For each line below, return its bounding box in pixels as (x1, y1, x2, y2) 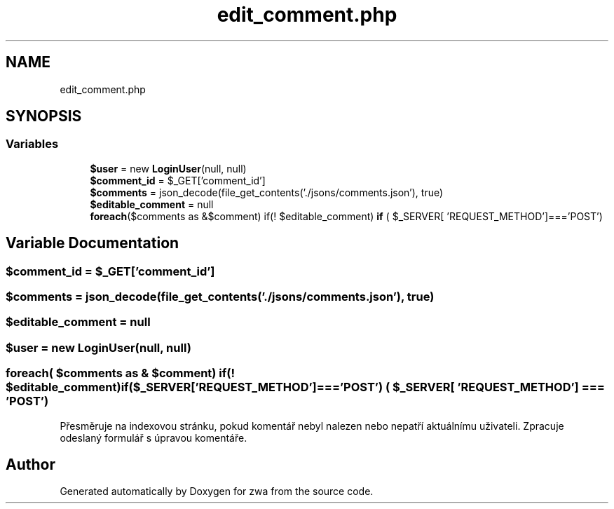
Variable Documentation (6, 234, 179, 252)
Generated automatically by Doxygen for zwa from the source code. (60, 485, 374, 498)
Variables (6, 137, 59, 151)
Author (6, 455, 55, 473)
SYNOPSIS (6, 107, 82, 125)
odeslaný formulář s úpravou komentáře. (60, 431, 247, 444)
